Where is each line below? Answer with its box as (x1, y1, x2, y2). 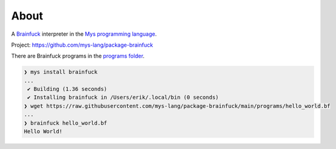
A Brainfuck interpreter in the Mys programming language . (11, 30, 157, 38)
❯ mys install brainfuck (24, 68, 98, 76)
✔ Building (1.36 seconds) (27, 85, 107, 93)
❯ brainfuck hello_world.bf (24, 119, 107, 127)
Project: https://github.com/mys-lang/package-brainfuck (11, 41, 154, 48)
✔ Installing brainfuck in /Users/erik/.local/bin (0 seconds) (27, 94, 219, 101)
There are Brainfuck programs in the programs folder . (11, 52, 145, 60)
